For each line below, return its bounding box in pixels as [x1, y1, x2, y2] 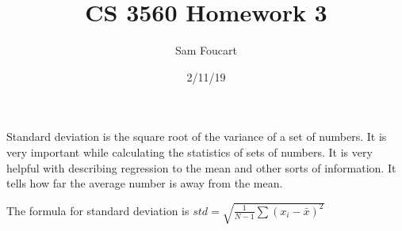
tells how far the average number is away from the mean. [6, 175, 283, 191]
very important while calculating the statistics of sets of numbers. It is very [6, 143, 373, 160]
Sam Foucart [174, 42, 238, 59]
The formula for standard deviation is [6, 202, 190, 218]
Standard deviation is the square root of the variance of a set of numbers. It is [6, 128, 387, 145]
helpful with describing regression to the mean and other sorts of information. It [6, 159, 396, 176]
